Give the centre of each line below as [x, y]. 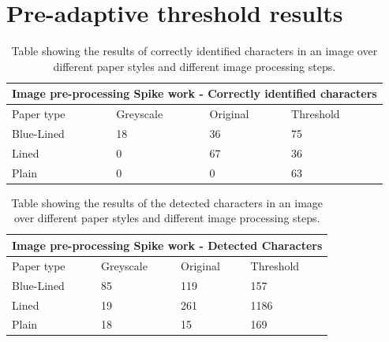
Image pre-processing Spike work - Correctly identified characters [194, 93]
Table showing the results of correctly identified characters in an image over [194, 51]
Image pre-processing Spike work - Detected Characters [167, 245]
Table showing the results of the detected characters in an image [167, 202]
